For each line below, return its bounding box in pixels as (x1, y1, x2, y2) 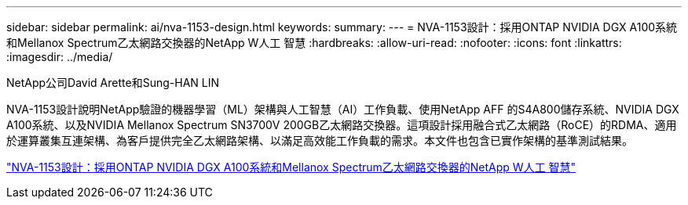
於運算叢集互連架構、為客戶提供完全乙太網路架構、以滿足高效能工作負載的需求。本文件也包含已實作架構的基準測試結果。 (6, 134, 633, 147)
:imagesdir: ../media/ (6, 50, 113, 63)
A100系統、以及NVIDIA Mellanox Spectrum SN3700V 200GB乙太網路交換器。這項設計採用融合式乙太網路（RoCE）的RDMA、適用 (6, 118, 677, 131)
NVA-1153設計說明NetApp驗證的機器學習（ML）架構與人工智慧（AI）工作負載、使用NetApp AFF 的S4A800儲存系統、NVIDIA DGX (6, 102, 679, 116)
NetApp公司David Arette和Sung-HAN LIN (6, 76, 219, 89)
